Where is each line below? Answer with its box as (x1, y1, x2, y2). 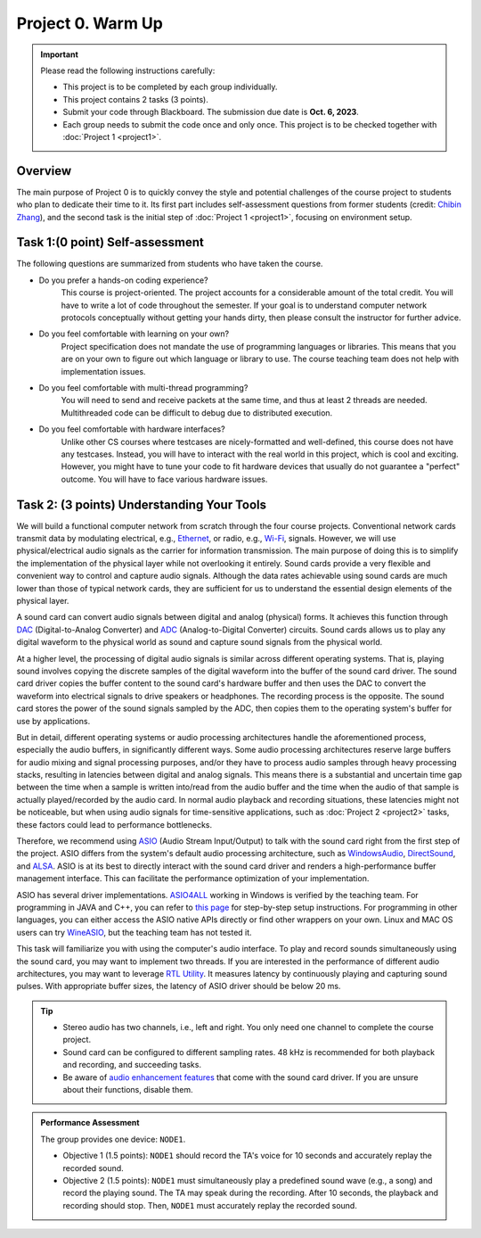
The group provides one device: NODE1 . (40, 1134, 186, 1144)
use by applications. (16, 715, 91, 726)
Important (40, 49, 79, 60)
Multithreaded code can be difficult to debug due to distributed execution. (61, 407, 333, 418)
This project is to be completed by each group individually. (62, 81, 278, 93)
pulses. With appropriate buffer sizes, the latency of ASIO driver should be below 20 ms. (16, 981, 341, 992)
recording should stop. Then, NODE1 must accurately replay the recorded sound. (62, 1200, 358, 1210)
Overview (16, 163, 72, 178)
